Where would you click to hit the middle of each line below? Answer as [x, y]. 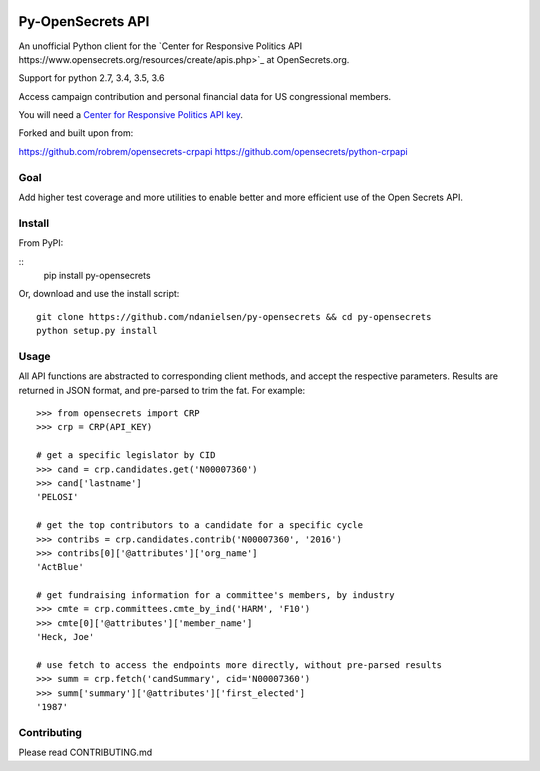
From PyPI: [41, 243]
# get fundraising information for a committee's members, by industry [215, 595]
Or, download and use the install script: [99, 294]
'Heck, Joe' [65, 637]
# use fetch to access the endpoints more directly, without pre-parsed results [239, 665]
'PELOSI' [57, 497]
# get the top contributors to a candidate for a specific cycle [200, 525]
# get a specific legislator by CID [126, 455]
